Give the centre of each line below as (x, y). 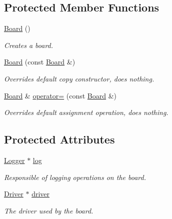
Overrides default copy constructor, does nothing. (79, 78)
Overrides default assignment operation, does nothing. (86, 112)
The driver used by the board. (49, 210)
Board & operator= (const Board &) (60, 95)
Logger (14, 160)
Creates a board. (29, 45)
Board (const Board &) (40, 62)
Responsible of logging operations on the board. (75, 177)
